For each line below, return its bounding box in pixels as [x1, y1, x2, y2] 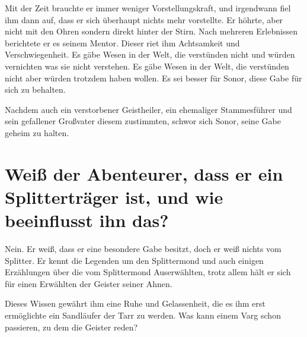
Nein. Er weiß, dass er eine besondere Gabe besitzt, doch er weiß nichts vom [5, 242, 282, 255]
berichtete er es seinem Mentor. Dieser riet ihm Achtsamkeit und [5, 36, 240, 49]
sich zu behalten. [5, 83, 66, 96]
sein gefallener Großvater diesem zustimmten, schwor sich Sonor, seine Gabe [5, 115, 281, 127]
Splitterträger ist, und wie [5, 184, 223, 209]
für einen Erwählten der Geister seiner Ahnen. [5, 277, 172, 289]
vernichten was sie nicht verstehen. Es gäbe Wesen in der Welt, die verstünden [5, 59, 289, 72]
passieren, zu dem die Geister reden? [5, 320, 138, 333]
